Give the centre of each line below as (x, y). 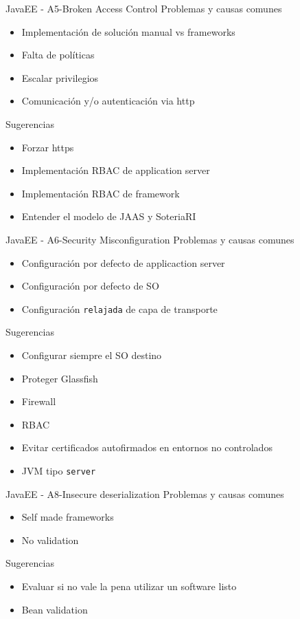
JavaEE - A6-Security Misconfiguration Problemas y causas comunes (150, 239)
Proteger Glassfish (60, 378)
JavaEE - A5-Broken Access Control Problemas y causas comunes (144, 8)
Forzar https (48, 147)
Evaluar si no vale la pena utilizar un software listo (129, 586)
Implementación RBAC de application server (116, 170)
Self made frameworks (68, 517)
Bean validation (55, 609)
